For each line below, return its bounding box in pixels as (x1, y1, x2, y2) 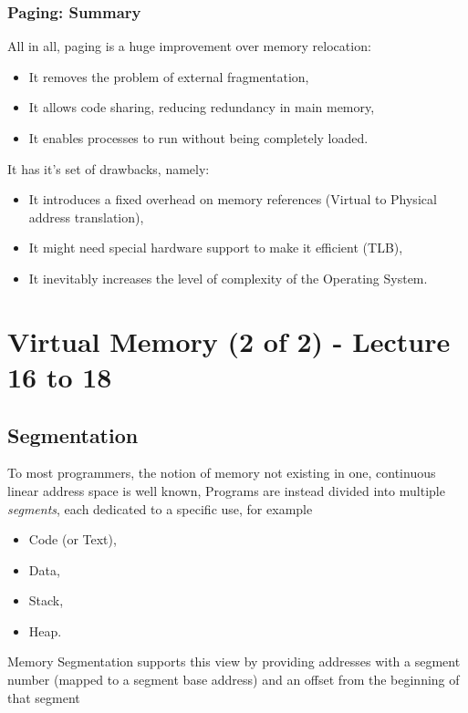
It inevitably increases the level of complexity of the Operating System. (28, 268, 428, 287)
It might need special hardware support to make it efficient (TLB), (28, 238, 403, 257)
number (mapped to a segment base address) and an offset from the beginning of (7, 670, 460, 689)
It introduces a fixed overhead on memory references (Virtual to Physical (28, 190, 437, 209)
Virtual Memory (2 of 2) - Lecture (7, 322, 451, 359)
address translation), (28, 207, 144, 226)
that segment (7, 687, 80, 707)
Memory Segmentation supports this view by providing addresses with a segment (7, 652, 461, 671)
